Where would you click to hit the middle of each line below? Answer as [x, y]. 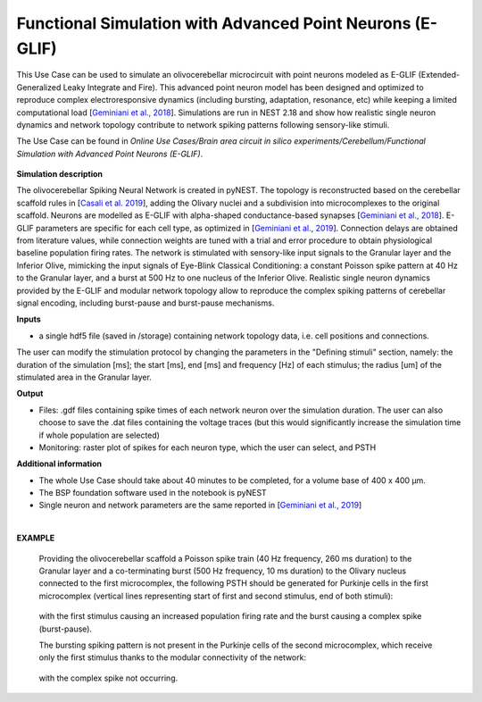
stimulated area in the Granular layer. [84, 377]
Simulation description [59, 174]
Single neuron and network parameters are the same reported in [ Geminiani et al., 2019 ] [200, 506]
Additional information [59, 464]
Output [30, 394]
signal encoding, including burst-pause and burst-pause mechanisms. [145, 303]
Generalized [39, 87]
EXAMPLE [36, 538]
